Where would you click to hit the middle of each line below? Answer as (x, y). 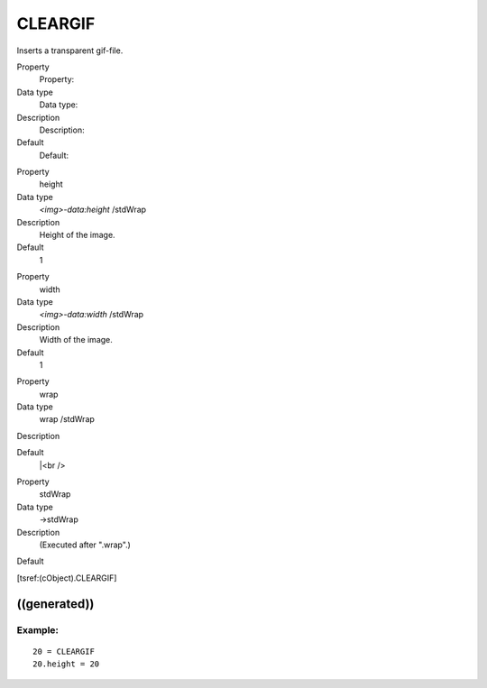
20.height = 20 (66, 664)
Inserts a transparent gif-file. (70, 50)
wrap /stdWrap (67, 419)
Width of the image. (76, 340)
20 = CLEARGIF (64, 651)
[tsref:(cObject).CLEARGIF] (67, 578)
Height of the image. (78, 235)
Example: (37, 629)
